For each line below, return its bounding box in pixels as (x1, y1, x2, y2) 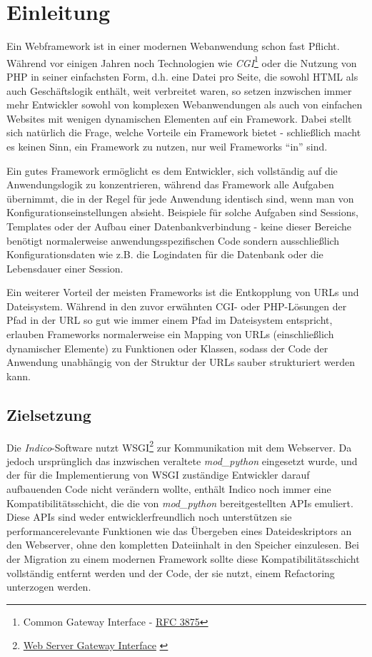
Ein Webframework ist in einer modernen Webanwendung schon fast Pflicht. (6, 39, 340, 54)
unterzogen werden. (6, 579, 91, 594)
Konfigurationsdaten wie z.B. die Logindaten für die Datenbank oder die (6, 247, 323, 262)
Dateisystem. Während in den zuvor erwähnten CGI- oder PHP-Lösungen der (6, 298, 347, 313)
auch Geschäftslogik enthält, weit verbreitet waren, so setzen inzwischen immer (6, 83, 352, 98)
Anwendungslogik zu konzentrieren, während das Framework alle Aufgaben (6, 177, 334, 192)
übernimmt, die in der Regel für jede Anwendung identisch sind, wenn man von (6, 190, 354, 205)
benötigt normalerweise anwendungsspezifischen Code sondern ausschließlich (6, 233, 340, 248)
